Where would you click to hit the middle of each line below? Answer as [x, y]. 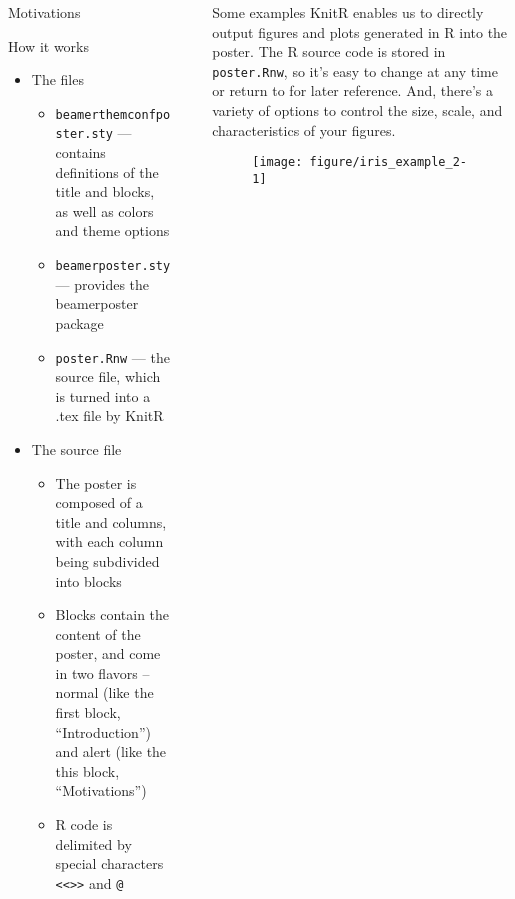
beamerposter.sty [113, 266]
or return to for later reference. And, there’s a [353, 90]
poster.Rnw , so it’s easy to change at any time [355, 70]
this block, [87, 770]
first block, [88, 712]
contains [80, 152]
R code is [84, 824]
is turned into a [103, 395]
